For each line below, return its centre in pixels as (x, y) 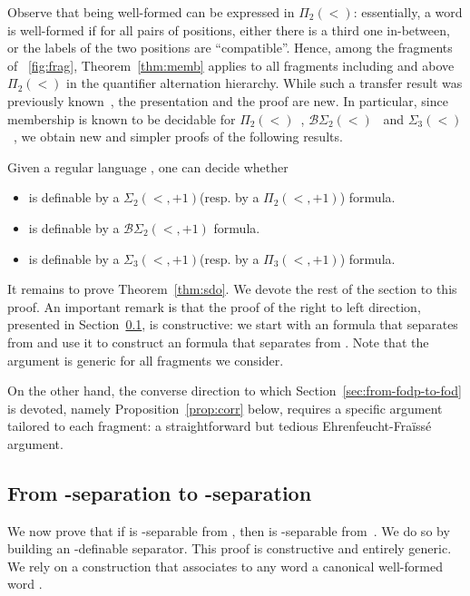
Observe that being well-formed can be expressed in (151, 12)
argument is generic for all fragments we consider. (146, 360)
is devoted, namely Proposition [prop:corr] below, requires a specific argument (225, 408)
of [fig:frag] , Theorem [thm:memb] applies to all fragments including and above (231, 65)
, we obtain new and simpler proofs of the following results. (178, 137)
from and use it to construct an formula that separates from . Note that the (218, 342)
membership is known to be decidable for (122, 118)
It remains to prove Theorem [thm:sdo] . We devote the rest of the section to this (232, 289)
